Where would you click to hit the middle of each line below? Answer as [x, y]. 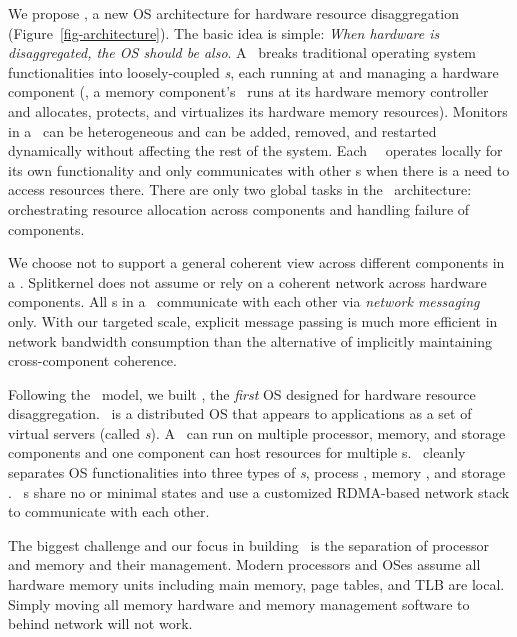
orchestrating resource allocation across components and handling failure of [239, 208]
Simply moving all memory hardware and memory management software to [239, 603]
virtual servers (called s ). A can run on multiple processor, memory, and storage [257, 432]
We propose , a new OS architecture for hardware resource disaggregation [233, 13]
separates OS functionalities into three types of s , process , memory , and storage [257, 472]
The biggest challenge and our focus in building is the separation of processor [248, 544]
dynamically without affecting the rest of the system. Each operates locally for [255, 150]
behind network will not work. [100, 623]
